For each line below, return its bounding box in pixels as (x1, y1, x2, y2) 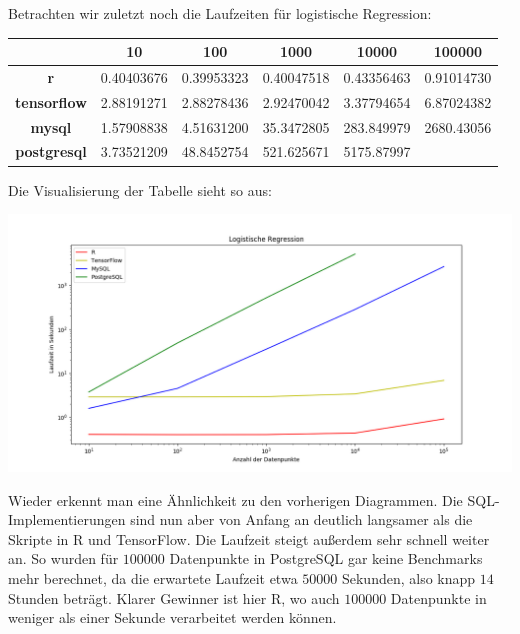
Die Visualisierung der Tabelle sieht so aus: (8, 179, 272, 200)
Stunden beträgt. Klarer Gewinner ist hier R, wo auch (8, 587, 340, 608)
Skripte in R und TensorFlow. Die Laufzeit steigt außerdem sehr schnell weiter (8, 528, 490, 549)
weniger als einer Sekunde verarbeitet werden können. (8, 607, 337, 628)
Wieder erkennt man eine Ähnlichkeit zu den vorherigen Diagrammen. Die (8, 489, 463, 510)
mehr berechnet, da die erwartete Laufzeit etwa (8, 568, 298, 589)
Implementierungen (8, 509, 126, 530)
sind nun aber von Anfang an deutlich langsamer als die (130, 509, 473, 530)
